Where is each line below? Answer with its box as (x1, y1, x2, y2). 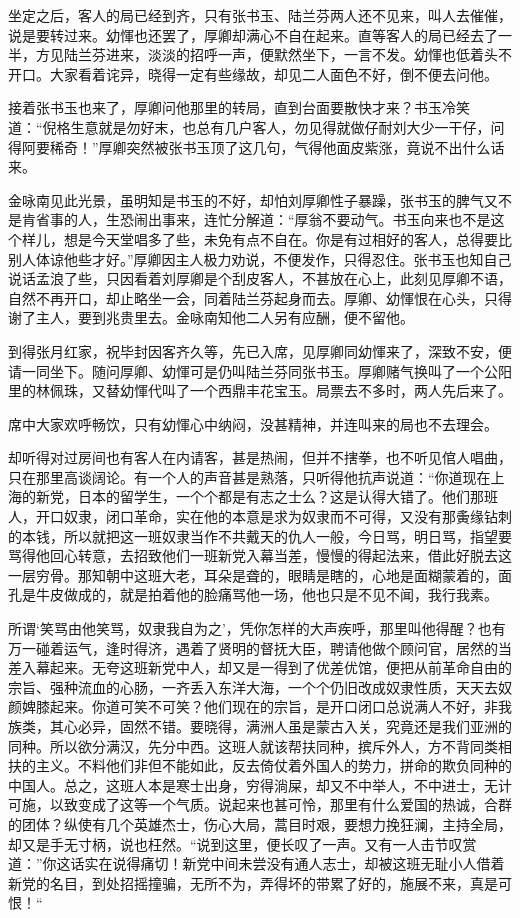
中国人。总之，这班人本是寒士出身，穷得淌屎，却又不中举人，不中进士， (8, 774, 484, 795)
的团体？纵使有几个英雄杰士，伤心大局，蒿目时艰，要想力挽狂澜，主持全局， (8, 813, 512, 834)
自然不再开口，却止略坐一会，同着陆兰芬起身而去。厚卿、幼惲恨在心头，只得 (8, 287, 512, 308)
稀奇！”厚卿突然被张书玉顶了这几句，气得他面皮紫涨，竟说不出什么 (49, 136, 491, 157)
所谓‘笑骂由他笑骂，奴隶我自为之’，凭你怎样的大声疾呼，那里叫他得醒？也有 (8, 618, 506, 639)
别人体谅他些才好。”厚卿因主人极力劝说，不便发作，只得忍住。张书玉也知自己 (8, 248, 512, 269)
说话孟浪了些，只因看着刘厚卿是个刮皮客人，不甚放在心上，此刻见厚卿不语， (8, 268, 512, 289)
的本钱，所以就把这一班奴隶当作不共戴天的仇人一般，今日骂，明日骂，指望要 (8, 525, 512, 546)
